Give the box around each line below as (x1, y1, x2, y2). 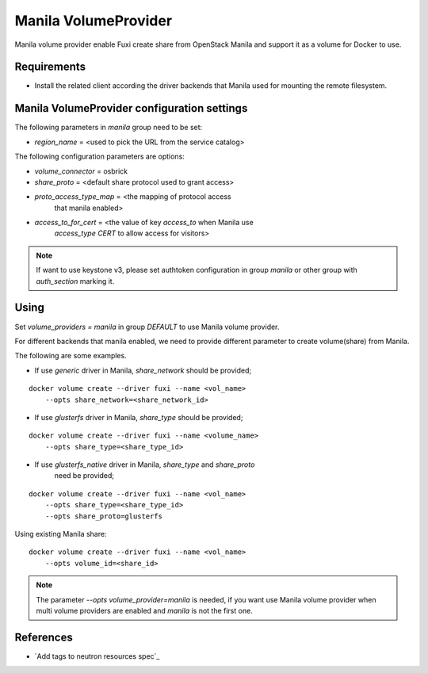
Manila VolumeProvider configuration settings (14, 101, 248, 115)
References (14, 630, 73, 644)
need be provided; (54, 471, 115, 480)
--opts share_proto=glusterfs (44, 511, 162, 521)
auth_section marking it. (36, 276, 115, 285)
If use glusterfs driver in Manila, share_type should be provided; (34, 412, 243, 422)
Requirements (14, 60, 86, 74)
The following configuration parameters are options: (14, 151, 185, 162)
